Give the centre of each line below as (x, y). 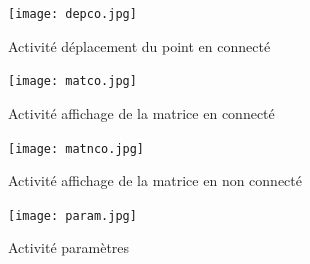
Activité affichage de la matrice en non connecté (155, 180)
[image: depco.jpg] (72, 14)
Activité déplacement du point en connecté (139, 45)
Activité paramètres (69, 247)
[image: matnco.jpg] (76, 148)
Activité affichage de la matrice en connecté (141, 112)
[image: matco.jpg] (72, 81)
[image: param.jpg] (72, 215)
